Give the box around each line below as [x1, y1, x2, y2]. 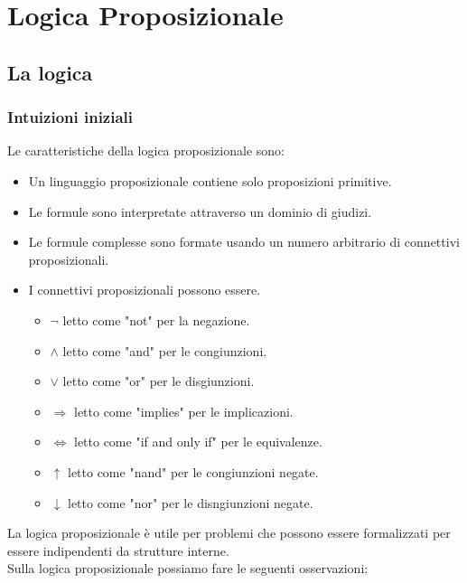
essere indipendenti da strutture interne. [7, 541, 229, 559]
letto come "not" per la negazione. [62, 310, 250, 329]
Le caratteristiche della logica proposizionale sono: [7, 141, 285, 160]
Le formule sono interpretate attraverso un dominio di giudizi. [28, 202, 372, 221]
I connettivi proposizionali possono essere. [28, 280, 261, 299]
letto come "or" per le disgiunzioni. [62, 371, 255, 390]
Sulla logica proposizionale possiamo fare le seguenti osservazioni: [7, 559, 369, 578]
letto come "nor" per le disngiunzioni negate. [67, 493, 313, 512]
